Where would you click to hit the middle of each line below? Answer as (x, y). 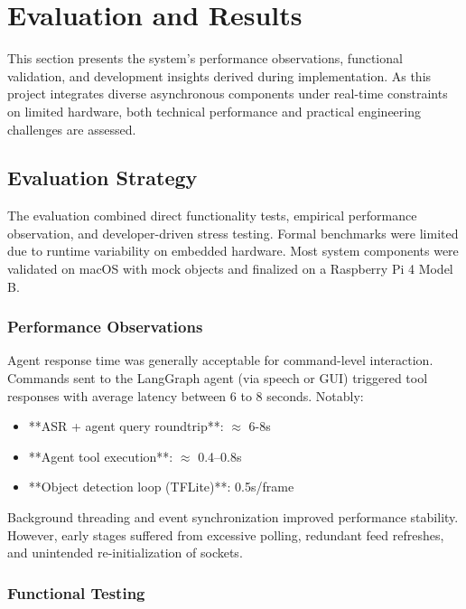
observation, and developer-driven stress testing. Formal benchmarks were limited (233, 233)
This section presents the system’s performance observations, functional (205, 58)
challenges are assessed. (72, 129)
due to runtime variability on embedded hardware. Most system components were (233, 251)
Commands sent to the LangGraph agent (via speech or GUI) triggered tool (218, 378)
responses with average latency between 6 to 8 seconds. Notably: (186, 395)
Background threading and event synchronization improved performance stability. (233, 517)
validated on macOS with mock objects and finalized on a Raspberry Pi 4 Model (230, 269)
